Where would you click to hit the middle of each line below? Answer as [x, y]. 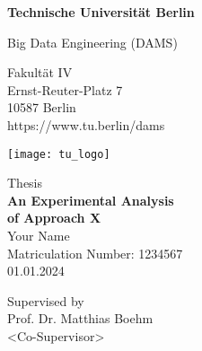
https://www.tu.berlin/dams [86, 124]
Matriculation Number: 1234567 [95, 253]
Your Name [39, 235]
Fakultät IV [40, 72]
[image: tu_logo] [59, 154]
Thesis [25, 183]
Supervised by [46, 300]
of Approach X [54, 218]
